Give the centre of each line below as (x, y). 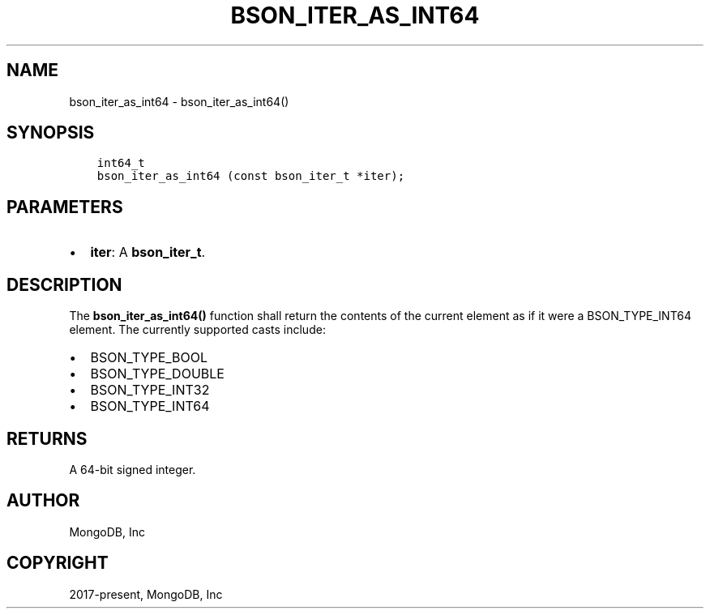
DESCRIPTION (64, 284)
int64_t (121, 163)
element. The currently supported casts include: (197, 330)
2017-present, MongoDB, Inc (146, 594)
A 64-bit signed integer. (133, 469)
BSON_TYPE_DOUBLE (157, 374)
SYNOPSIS (51, 133)
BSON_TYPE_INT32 (150, 390)
